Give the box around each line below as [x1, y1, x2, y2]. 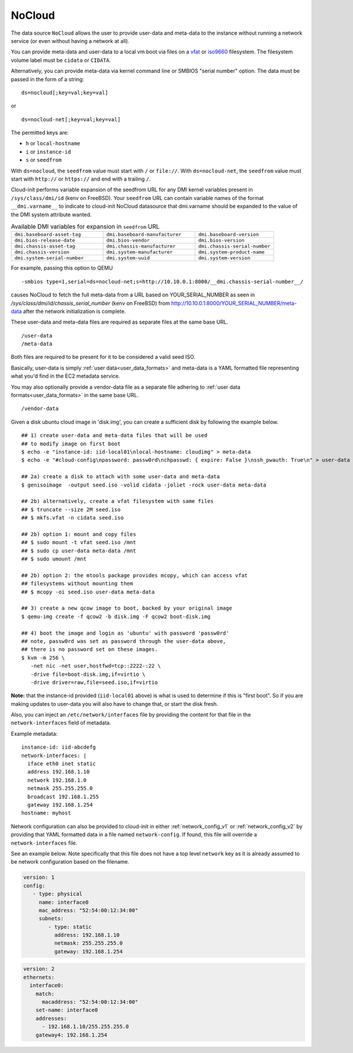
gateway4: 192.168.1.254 [35, 1031, 108, 1038]
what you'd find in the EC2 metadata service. [11, 372, 121, 379]
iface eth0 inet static [27, 761, 96, 767]
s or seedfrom [25, 156, 62, 164]
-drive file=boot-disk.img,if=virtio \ [30, 671, 146, 678]
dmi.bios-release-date [14, 237, 76, 244]
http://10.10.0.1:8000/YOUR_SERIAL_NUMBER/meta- [171, 299, 297, 306]
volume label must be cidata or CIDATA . [11, 56, 111, 64]
